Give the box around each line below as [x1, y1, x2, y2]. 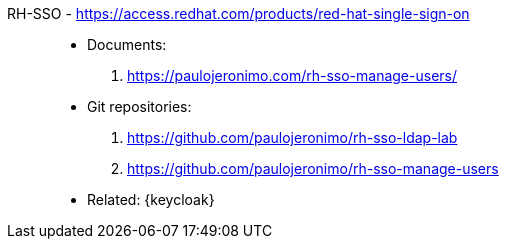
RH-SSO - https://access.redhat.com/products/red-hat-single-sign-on [7, 5, 470, 22]
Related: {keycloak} [87, 191, 215, 208]
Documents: [87, 36, 167, 53]
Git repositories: [87, 98, 192, 115]
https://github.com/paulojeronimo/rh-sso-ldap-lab [127, 129, 458, 146]
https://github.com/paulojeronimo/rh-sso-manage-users [127, 160, 499, 177]
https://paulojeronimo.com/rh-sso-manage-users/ [127, 67, 457, 84]
